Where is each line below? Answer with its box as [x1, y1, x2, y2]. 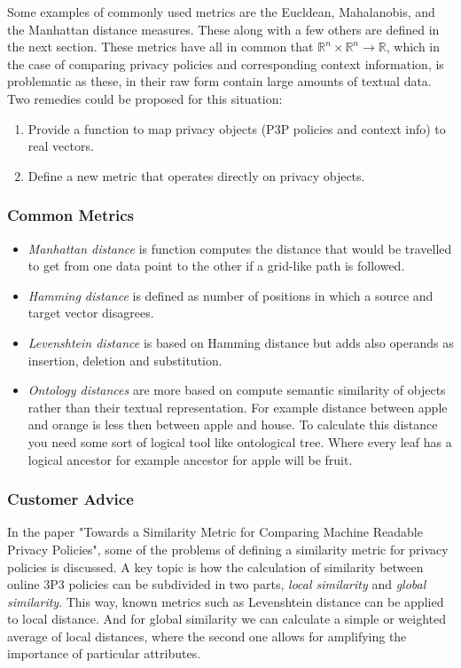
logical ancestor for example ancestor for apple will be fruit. [27, 450, 353, 468]
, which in [386, 37, 441, 56]
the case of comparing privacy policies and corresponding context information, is [7, 54, 444, 73]
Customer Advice [7, 488, 134, 510]
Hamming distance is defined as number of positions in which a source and [27, 286, 434, 304]
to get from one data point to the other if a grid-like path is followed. [27, 256, 405, 275]
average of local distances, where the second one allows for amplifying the [7, 626, 407, 645]
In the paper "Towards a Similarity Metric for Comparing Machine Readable [7, 523, 423, 541]
